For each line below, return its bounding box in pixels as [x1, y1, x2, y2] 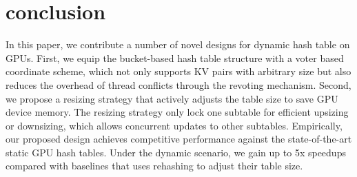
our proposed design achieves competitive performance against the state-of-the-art [6, 132, 352, 146]
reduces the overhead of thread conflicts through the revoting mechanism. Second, [6, 77, 351, 92]
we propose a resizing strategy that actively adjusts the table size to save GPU [6, 91, 338, 105]
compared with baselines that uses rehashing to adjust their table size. [6, 158, 303, 173]
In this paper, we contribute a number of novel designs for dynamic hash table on [6, 37, 350, 52]
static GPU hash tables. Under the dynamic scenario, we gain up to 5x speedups [6, 145, 346, 159]
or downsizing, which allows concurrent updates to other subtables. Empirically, [6, 118, 343, 132]
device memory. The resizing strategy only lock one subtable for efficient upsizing [6, 105, 349, 119]
